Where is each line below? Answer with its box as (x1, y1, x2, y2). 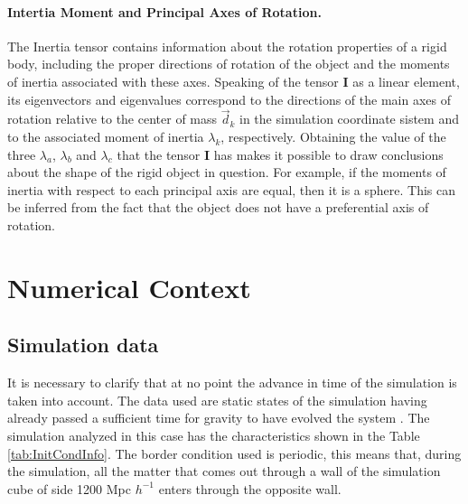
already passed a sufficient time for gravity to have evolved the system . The (7, 408, 430, 427)
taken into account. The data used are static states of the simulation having (7, 390, 427, 409)
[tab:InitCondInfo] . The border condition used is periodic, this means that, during (7, 443, 462, 462)
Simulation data (7, 331, 159, 359)
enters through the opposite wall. (158, 479, 342, 498)
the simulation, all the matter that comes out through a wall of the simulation (7, 462, 441, 481)
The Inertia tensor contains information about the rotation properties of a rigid (7, 36, 447, 55)
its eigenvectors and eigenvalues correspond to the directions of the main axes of (7, 89, 451, 108)
